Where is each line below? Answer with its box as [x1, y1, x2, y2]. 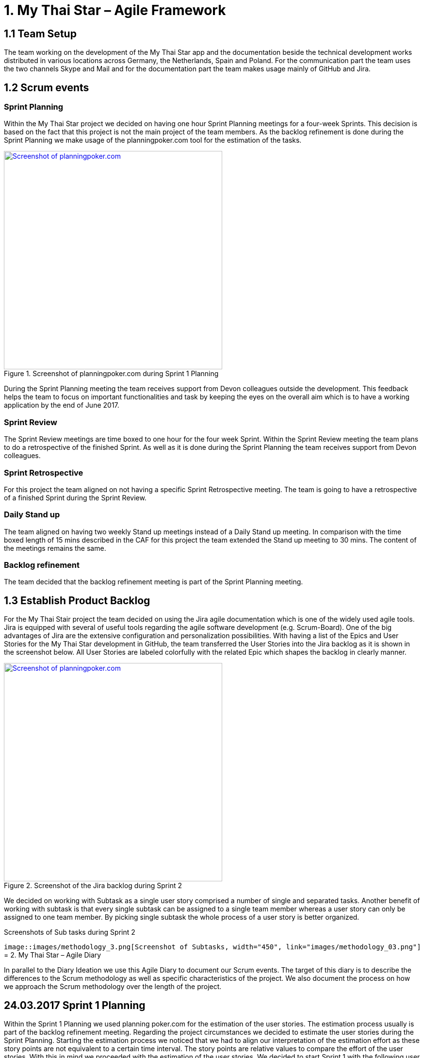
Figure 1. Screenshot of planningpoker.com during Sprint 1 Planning [4, 369, 219, 378]
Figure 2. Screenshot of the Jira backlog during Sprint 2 [4, 881, 182, 890]
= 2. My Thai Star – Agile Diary [4, 951, 101, 959]
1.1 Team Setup [4, 27, 77, 40]
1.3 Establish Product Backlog [4, 594, 150, 607]
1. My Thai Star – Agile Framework [4, 2, 226, 18]
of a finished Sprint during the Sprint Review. [4, 493, 147, 502]
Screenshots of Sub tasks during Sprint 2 [4, 928, 135, 937]
